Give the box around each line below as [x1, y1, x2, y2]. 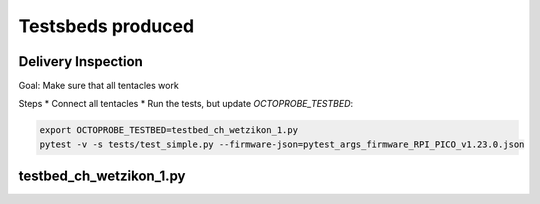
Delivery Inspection [18, 53, 144, 70]
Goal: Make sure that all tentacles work [18, 80, 179, 92]
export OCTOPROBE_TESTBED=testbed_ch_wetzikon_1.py [39, 125, 299, 136]
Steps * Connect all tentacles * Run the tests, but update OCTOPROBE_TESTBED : [18, 98, 354, 110]
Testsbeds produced [18, 15, 195, 37]
